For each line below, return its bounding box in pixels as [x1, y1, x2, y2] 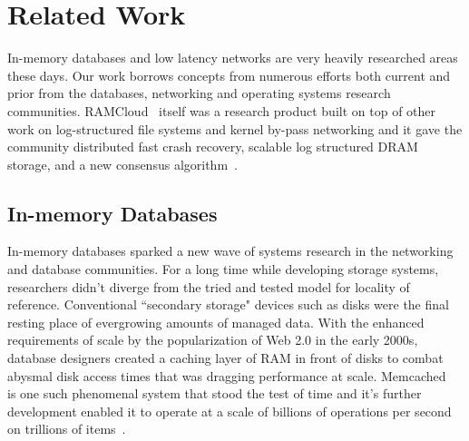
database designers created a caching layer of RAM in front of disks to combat [7, 348, 444, 367]
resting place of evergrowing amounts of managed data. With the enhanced [7, 312, 425, 331]
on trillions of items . [7, 419, 126, 438]
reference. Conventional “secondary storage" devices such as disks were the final [7, 295, 449, 314]
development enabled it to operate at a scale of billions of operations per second [7, 401, 452, 420]
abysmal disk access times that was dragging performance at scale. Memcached [7, 366, 446, 385]
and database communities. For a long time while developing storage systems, [7, 260, 439, 279]
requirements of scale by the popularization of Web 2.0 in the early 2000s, [7, 330, 418, 349]
